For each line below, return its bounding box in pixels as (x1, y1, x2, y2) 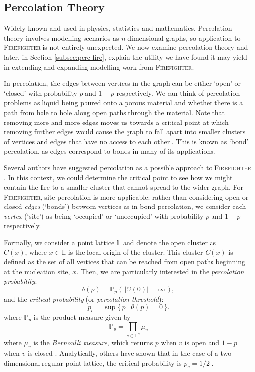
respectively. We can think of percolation (116, 87, 240, 98)
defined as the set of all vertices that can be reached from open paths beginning (4, 256, 246, 267)
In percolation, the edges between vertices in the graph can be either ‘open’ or (4, 78, 241, 88)
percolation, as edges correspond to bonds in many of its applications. (4, 146, 215, 156)
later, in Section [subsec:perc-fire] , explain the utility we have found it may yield (4, 51, 247, 62)
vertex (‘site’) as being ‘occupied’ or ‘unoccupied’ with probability (4, 210, 204, 221)
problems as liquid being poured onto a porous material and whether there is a (4, 97, 243, 108)
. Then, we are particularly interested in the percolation (76, 266, 244, 276)
